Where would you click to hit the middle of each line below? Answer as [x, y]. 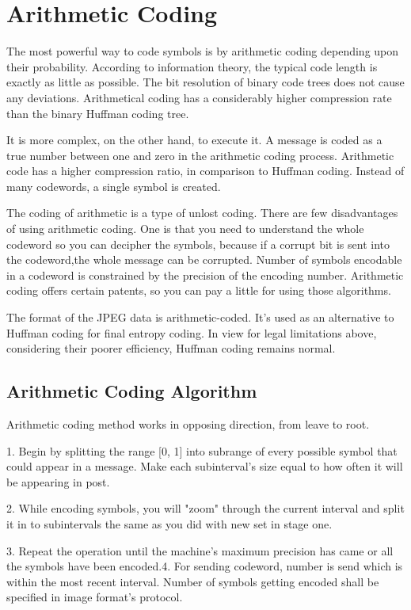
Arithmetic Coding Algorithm [132, 391]
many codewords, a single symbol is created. [114, 186]
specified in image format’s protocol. [95, 597]
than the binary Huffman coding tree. [98, 113]
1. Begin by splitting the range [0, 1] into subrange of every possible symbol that [202, 450]
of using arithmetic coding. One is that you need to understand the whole [185, 229]
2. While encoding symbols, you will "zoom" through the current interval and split [205, 508]
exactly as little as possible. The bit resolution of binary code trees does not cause [205, 82]
